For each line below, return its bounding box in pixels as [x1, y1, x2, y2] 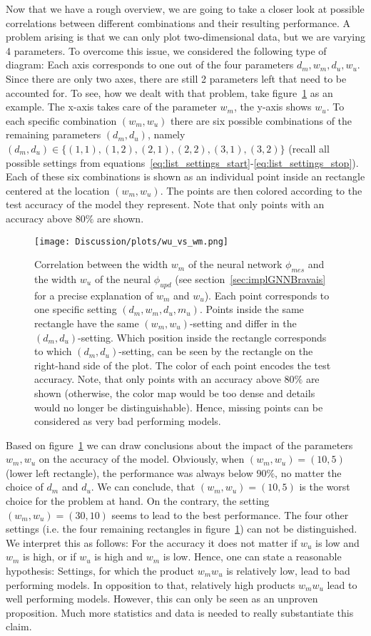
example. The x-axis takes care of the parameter [6, 99, 217, 114]
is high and [94, 549, 143, 564]
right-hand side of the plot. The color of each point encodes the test [34, 357, 331, 372]
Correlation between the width [34, 257, 168, 272]
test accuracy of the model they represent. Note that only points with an [6, 197, 325, 212]
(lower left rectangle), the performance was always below [6, 465, 253, 480]
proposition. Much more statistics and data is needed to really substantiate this [6, 605, 354, 620]
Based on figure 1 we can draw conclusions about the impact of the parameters [6, 437, 353, 452]
